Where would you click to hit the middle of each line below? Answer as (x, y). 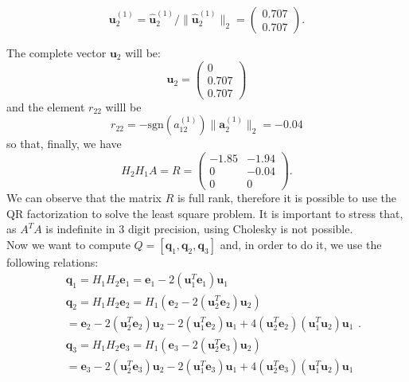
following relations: (53, 261)
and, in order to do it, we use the (301, 244)
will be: (143, 53)
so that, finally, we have (64, 144)
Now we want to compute (68, 244)
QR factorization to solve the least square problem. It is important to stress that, (205, 213)
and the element (46, 106)
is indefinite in (80, 229)
